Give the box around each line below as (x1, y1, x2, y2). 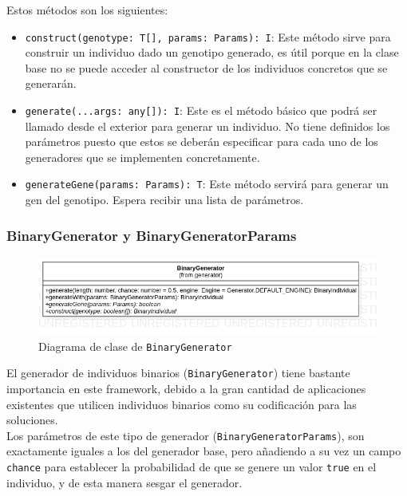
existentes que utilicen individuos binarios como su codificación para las (6, 396, 357, 412)
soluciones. (6, 411, 58, 428)
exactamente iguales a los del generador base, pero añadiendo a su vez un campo (6, 443, 401, 459)
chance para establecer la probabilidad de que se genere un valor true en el (6, 459, 377, 474)
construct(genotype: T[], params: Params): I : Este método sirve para (25, 28, 391, 45)
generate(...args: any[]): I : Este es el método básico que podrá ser (25, 102, 377, 119)
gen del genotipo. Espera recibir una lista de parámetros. (25, 191, 304, 208)
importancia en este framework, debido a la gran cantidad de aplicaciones (6, 380, 366, 396)
